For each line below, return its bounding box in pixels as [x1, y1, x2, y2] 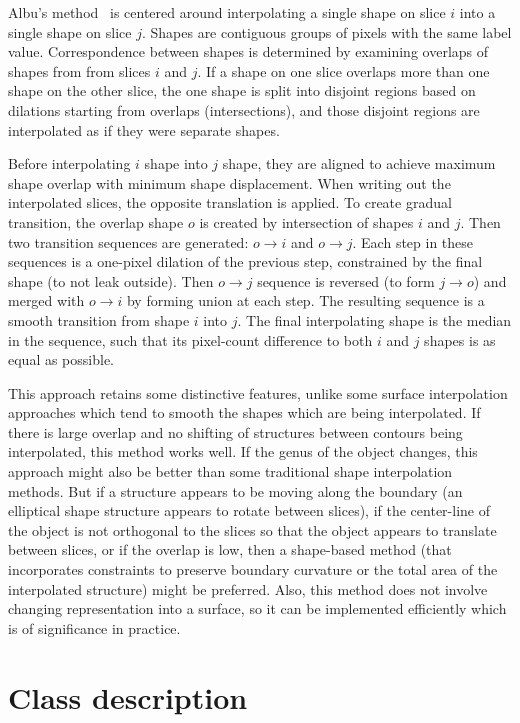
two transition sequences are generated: [8, 231, 249, 252]
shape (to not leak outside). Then [8, 270, 214, 291]
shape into [144, 153, 208, 174]
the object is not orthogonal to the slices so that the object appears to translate [8, 519, 497, 540]
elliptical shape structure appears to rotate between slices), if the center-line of [8, 500, 490, 521]
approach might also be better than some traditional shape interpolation [8, 461, 453, 482]
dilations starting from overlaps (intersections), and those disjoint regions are [8, 99, 480, 120]
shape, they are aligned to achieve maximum [222, 153, 496, 174]
